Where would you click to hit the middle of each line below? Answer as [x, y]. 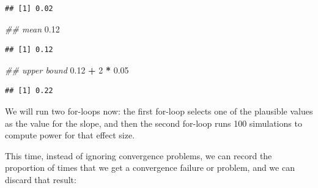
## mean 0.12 [32, 28]
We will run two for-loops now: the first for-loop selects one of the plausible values [159, 111]
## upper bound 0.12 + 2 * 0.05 [67, 70]
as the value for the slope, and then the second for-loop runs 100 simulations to [153, 123]
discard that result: [41, 179]
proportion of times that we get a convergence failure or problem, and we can [150, 167]
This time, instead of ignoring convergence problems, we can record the [139, 155]
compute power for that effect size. [70, 135]
